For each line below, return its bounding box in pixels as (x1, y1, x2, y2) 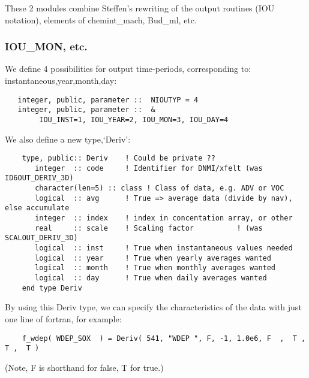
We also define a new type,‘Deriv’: (5, 132, 131, 145)
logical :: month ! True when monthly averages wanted (35, 264, 276, 273)
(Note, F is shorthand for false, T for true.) (5, 361, 164, 373)
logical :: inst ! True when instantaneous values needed (35, 244, 293, 253)
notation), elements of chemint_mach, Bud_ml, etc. (5, 13, 197, 26)
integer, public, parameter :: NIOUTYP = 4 (17, 95, 199, 104)
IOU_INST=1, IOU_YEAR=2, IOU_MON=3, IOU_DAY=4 (39, 115, 229, 124)
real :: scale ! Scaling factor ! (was (35, 223, 263, 232)
